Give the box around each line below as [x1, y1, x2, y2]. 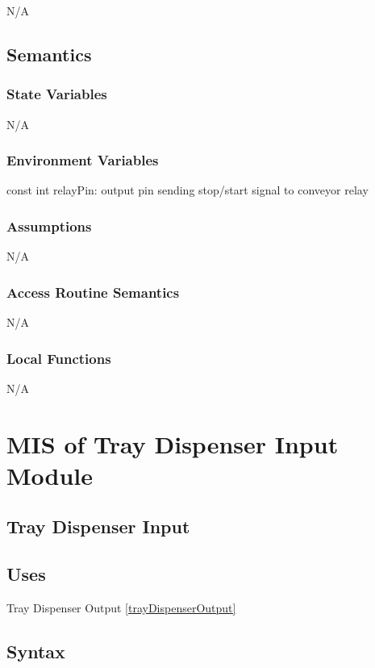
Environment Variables [6, 150, 159, 170]
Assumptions [6, 215, 92, 236]
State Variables [6, 84, 107, 104]
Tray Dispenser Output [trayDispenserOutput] [6, 599, 236, 616]
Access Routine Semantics [6, 282, 180, 302]
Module [6, 458, 94, 491]
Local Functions [6, 348, 111, 368]
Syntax [6, 638, 65, 663]
